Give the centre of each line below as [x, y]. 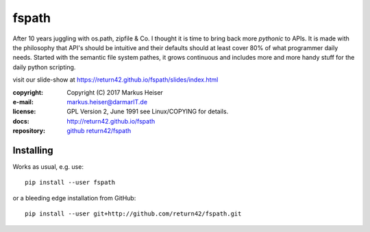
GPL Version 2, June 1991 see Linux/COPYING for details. [148, 112]
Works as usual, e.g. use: [48, 166]
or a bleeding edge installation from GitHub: [74, 198]
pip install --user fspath [70, 183]
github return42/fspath [99, 131]
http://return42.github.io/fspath [111, 121]
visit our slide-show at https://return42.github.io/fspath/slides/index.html [115, 80]
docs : [21, 121]
